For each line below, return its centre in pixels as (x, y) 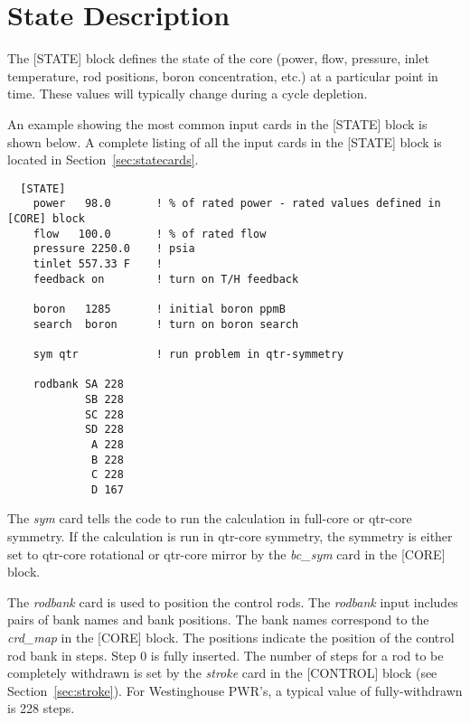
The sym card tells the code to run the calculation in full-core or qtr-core (210, 518)
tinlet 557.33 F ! (98, 263)
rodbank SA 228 (78, 385)
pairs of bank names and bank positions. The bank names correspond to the (218, 620)
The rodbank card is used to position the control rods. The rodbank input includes (233, 601)
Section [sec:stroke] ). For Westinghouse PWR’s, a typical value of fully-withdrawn (235, 690)
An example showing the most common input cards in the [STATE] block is (217, 123)
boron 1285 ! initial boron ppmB (159, 309)
